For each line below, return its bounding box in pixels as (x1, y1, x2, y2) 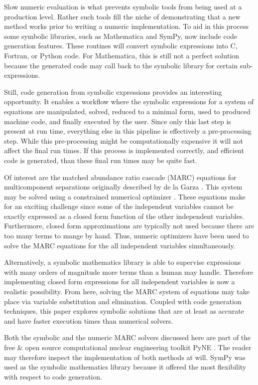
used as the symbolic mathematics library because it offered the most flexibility (4, 362, 247, 372)
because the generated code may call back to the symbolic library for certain (4, 60, 238, 70)
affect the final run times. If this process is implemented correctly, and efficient (4, 145, 244, 156)
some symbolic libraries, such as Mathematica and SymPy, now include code (4, 30, 238, 41)
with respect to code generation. (4, 371, 102, 382)
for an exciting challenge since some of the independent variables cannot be (4, 201, 234, 211)
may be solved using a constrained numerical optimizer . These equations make (4, 191, 246, 201)
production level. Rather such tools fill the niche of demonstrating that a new (4, 11, 241, 21)
